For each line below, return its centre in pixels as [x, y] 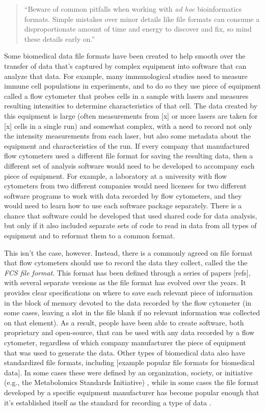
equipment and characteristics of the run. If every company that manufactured [127, 145]
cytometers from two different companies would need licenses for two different [125, 186]
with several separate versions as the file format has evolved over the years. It [125, 282]
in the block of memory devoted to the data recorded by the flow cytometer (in [128, 302]
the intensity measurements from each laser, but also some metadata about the [127, 136]
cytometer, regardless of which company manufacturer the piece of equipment [125, 342]
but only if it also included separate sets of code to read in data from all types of [130, 225]
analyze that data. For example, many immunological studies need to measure [126, 76]
